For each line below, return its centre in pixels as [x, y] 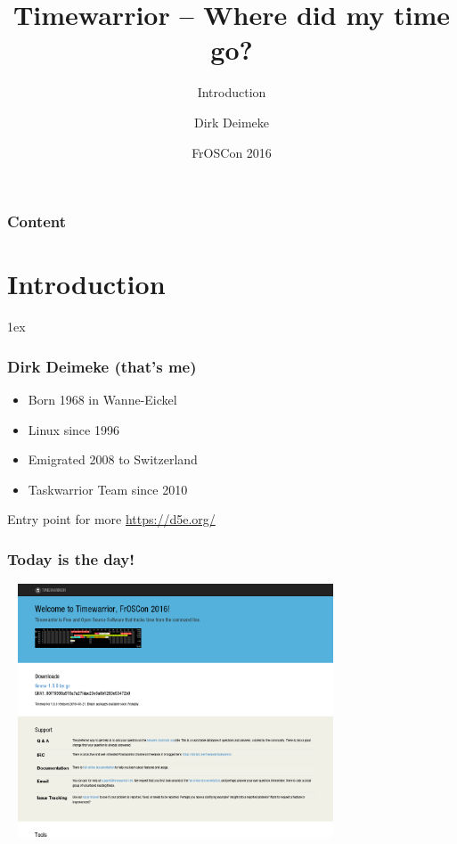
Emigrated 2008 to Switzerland [113, 459]
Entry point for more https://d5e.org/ [111, 519]
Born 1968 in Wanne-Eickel [102, 399]
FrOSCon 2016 [232, 152]
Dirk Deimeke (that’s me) [102, 366]
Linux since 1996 [73, 429]
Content [37, 221]
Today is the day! [71, 558]
